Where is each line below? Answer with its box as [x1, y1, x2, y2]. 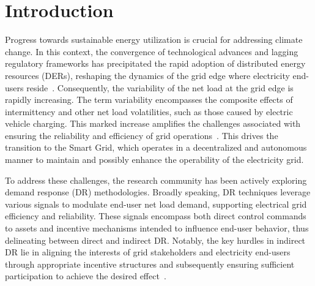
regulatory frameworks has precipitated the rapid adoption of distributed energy [5, 57, 306, 70]
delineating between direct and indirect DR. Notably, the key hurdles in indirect [5, 233, 306, 246]
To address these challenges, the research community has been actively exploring [5, 173, 307, 186]
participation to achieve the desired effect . [5, 269, 166, 282]
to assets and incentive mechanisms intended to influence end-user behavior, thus [5, 222, 309, 235]
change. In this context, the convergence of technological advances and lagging [5, 45, 298, 58]
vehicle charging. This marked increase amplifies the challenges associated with [5, 117, 301, 130]
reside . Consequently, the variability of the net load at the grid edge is [26, 81, 294, 94]
